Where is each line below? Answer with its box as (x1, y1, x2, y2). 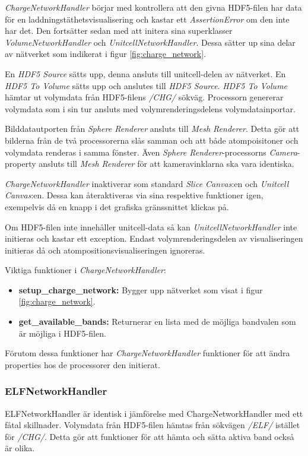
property (5, 157, 36, 170)
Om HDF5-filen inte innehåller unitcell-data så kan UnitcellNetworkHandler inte (5, 220, 297, 233)
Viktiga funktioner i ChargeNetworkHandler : (5, 264, 166, 276)
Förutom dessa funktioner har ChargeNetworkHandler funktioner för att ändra (5, 347, 290, 359)
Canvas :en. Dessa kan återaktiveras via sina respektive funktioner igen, (5, 189, 263, 201)
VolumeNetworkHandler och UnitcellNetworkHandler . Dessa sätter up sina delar (5, 36, 296, 48)
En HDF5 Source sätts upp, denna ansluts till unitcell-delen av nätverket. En (5, 67, 286, 80)
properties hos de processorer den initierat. (5, 358, 160, 370)
